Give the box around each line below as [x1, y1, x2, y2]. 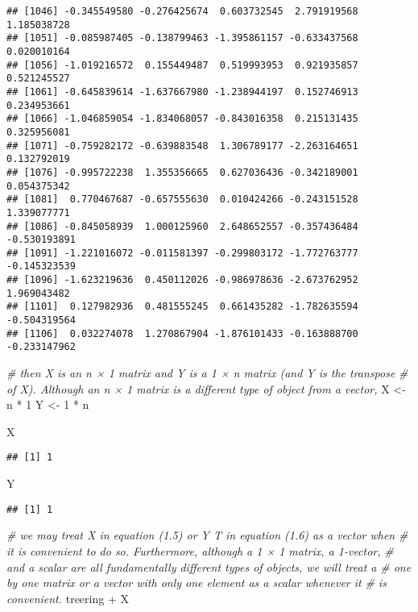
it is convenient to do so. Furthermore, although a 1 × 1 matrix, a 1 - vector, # [6, 542, 394, 559]
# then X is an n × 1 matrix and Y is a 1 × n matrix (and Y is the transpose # [6, 364, 408, 381]
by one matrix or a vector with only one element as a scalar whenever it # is [6, 574, 387, 591]
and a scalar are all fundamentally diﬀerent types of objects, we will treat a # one [6, 558, 412, 575]
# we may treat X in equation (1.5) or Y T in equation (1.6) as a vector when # [6, 527, 408, 543]
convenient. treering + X [6, 589, 129, 606]
